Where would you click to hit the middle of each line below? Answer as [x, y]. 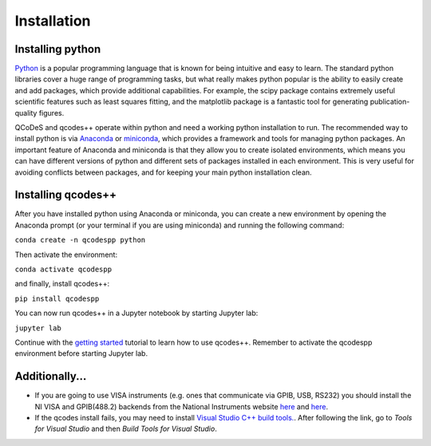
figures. [51, 112]
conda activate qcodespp [63, 270]
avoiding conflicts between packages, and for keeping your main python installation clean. [163, 172]
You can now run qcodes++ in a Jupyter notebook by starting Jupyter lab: [136, 313]
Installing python [58, 49]
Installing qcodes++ [66, 195]
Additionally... [51, 376]
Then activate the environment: [66, 255]
